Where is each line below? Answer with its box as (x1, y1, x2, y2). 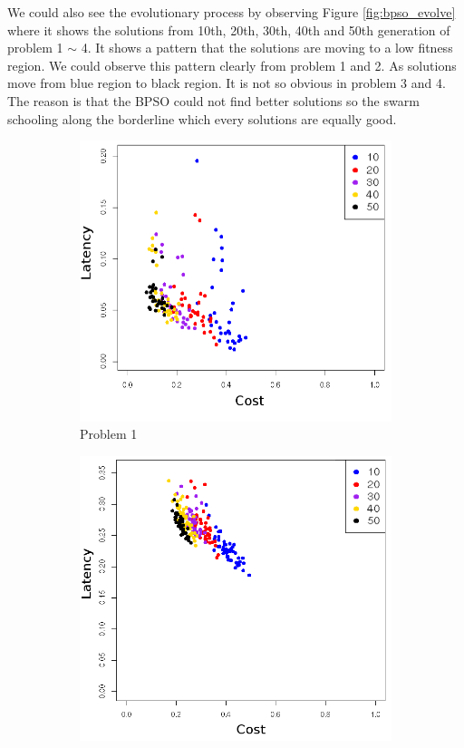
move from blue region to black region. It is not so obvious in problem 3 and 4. (7, 73, 446, 92)
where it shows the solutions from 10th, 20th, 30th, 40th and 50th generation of (7, 20, 450, 39)
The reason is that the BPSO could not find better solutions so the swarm (7, 91, 420, 110)
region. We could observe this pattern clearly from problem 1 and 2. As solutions (7, 55, 457, 74)
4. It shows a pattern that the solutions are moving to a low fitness (81, 38, 453, 57)
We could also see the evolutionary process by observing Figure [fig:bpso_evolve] (7, 3, 456, 21)
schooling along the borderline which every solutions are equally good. (7, 109, 397, 128)
